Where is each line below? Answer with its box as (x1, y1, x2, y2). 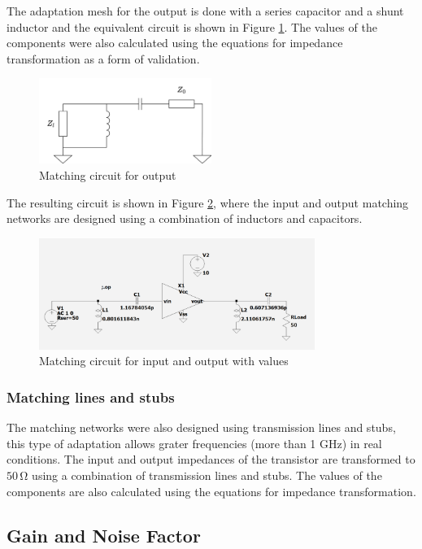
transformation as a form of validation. (7, 50, 200, 67)
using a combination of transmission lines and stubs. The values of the (32, 467, 382, 484)
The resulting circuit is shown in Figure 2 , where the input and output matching (7, 194, 409, 211)
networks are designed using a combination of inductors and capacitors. (7, 210, 363, 227)
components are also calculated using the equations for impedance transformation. (7, 482, 416, 499)
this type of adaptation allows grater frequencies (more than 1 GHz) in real (7, 434, 382, 451)
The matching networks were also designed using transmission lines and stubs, (7, 419, 396, 436)
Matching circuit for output (39, 166, 176, 183)
